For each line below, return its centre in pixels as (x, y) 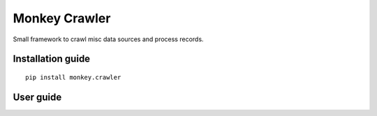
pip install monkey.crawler (73, 77)
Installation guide (52, 59)
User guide (37, 97)
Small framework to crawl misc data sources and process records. (108, 39)
